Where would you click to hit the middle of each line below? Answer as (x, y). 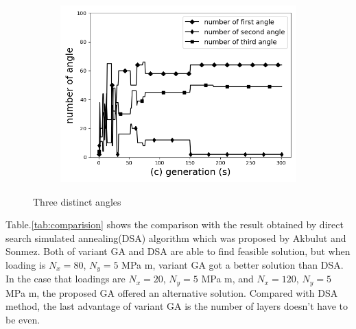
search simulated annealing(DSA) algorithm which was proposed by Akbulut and (176, 237)
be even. (23, 320)
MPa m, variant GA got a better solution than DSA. (233, 264)
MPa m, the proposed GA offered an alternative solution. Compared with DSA (172, 292)
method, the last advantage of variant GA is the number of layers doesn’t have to (177, 306)
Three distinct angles (77, 201)
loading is (26, 264)
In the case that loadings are (66, 279)
